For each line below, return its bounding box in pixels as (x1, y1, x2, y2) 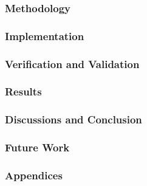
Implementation (5, 28, 84, 43)
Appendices (5, 167, 63, 182)
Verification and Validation (5, 56, 140, 71)
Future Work (5, 140, 70, 155)
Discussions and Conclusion (5, 112, 142, 127)
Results (5, 84, 42, 99)
